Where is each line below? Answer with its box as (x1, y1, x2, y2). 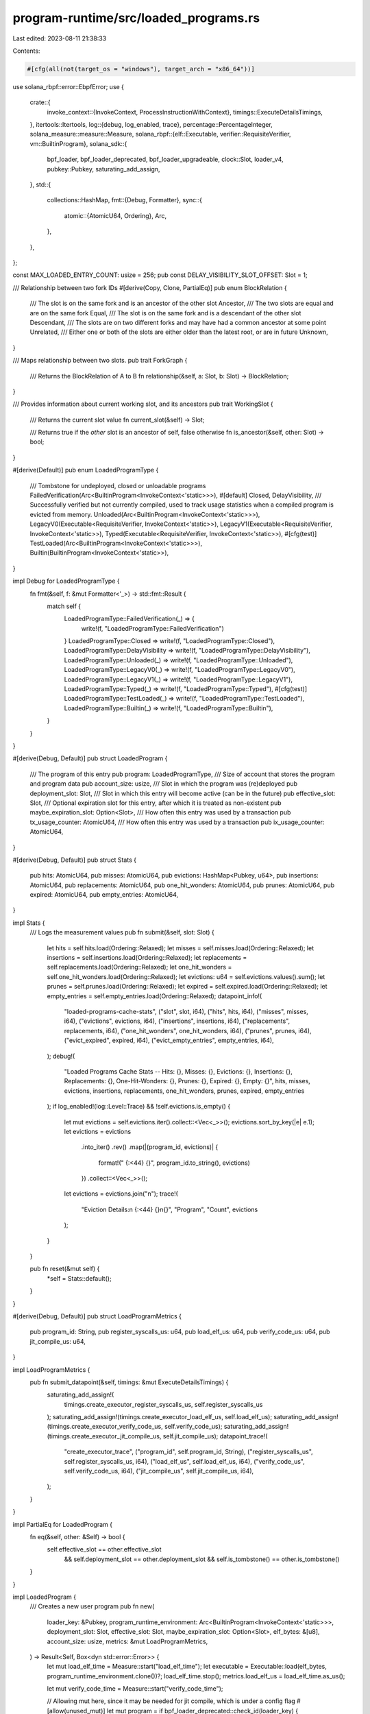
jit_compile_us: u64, (29, 1337, 86, 1345)
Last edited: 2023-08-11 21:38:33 (12, 34, 107, 43)
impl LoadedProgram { (12, 1593, 77, 1601)
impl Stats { (12, 919, 45, 927)
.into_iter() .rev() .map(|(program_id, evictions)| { (81, 1143, 219, 1151)
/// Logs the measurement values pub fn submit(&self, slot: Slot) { (29, 928, 215, 937)
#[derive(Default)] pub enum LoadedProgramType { (12, 466, 159, 474)
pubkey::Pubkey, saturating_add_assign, (47, 165, 160, 173)
